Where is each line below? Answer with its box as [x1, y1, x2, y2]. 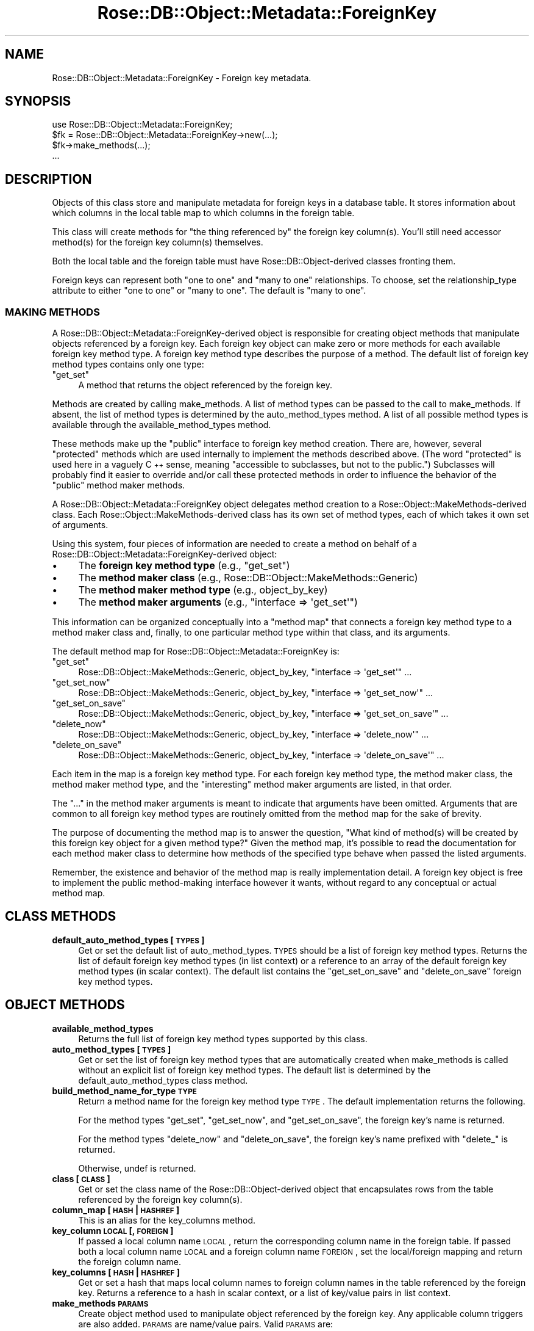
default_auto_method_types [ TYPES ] [52, 934, 205, 945]
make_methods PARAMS [52, 1297, 149, 1308]
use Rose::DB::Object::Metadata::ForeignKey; [52, 119, 233, 130]
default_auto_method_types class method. [78, 1075, 248, 1086]
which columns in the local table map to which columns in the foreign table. [52, 208, 355, 219]
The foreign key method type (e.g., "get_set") [78, 559, 290, 572]
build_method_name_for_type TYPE [52, 1085, 197, 1096]
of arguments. [52, 520, 109, 531]
